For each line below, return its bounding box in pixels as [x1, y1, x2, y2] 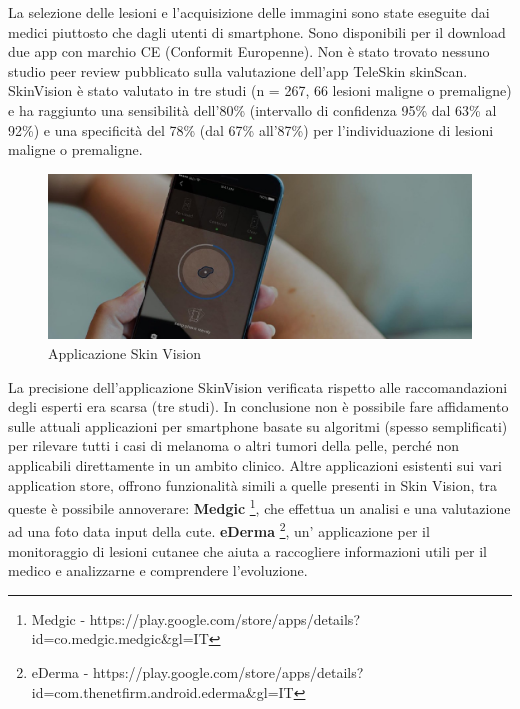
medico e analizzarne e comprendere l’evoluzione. [8, 560, 308, 581]
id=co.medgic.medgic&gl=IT [31, 628, 209, 649]
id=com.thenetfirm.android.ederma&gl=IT [31, 681, 294, 702]
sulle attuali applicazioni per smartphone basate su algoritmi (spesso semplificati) [8, 415, 508, 436]
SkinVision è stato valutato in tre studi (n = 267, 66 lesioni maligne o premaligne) [8, 80, 512, 101]
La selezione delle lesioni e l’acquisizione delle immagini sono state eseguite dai [8, 2, 490, 22]
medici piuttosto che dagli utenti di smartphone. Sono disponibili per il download [8, 21, 506, 42]
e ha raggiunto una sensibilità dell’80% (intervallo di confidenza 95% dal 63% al [8, 99, 497, 120]
